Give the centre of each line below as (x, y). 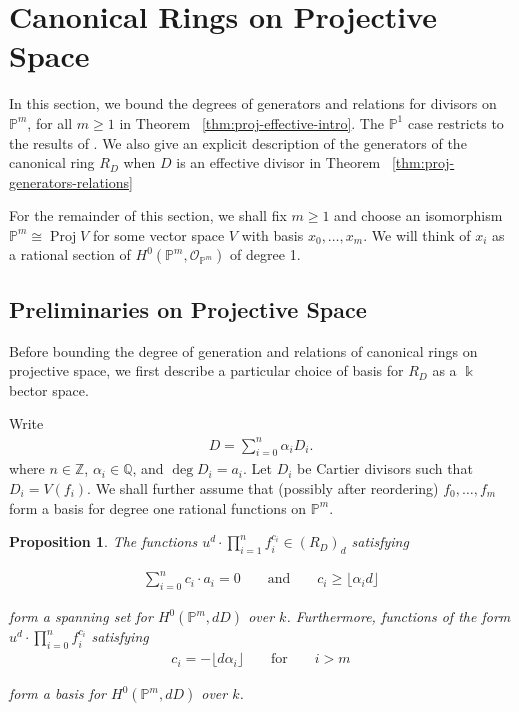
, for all (50, 122)
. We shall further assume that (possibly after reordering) (263, 487)
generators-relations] (71, 181)
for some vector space (158, 234)
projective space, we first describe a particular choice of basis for (206, 370)
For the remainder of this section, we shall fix (148, 215)
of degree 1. (265, 254)
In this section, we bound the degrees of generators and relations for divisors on (253, 103)
